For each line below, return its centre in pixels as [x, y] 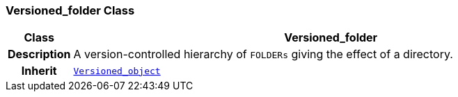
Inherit [39, 71]
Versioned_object [117, 71]
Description [39, 54]
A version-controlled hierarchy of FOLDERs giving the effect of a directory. [263, 54]
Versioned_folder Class [70, 10]
